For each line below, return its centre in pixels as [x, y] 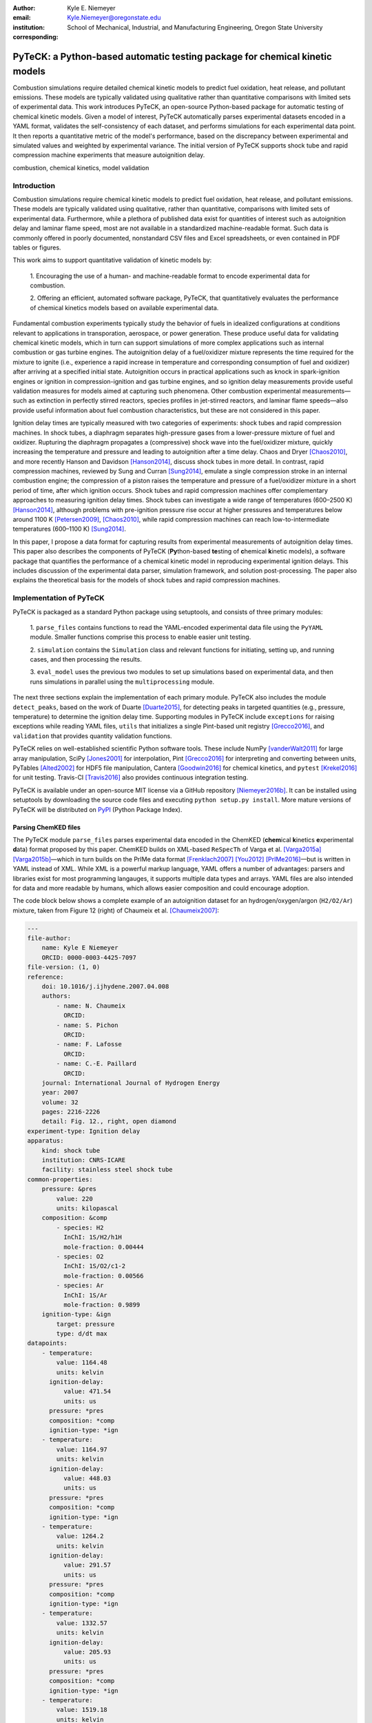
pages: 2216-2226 [71, 1112]
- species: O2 [80, 1256]
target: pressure [85, 1324]
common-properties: [60, 1179]
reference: [45, 977]
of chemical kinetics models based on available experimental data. [124, 307]
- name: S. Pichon [87, 1025]
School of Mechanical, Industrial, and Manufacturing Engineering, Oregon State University [195, 27]
